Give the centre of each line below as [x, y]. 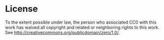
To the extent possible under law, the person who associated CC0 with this [81, 22]
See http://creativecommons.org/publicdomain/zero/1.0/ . [63, 32]
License [22, 9]
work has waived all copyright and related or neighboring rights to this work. [82, 27]
